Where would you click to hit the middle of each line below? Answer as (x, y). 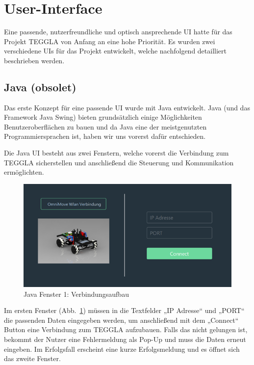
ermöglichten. (24, 172)
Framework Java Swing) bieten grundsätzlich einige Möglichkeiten (103, 117)
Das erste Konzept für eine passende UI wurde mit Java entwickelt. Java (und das (127, 107)
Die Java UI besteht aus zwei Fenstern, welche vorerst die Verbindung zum (116, 153)
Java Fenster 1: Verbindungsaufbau (76, 294)
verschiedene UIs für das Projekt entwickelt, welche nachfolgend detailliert (115, 51)
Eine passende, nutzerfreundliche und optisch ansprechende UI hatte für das (118, 32)
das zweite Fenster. (32, 358)
